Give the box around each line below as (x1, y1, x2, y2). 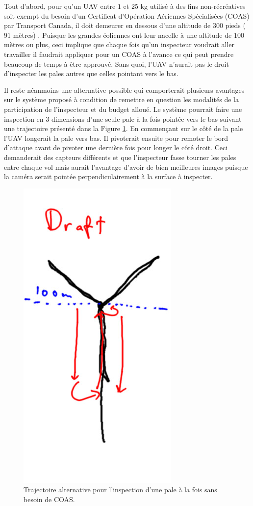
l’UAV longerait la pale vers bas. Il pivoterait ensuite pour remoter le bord (4, 133, 228, 143)
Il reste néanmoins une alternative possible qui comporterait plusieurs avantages (4, 84, 245, 95)
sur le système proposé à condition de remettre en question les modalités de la (4, 94, 239, 105)
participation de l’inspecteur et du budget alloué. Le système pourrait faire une (4, 104, 242, 114)
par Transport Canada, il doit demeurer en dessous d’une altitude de (4, 20, 211, 30)
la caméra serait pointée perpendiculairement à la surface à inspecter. (4, 171, 213, 182)
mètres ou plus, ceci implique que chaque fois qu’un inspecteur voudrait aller (4, 39, 234, 50)
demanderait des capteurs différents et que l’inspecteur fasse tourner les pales (4, 152, 236, 162)
